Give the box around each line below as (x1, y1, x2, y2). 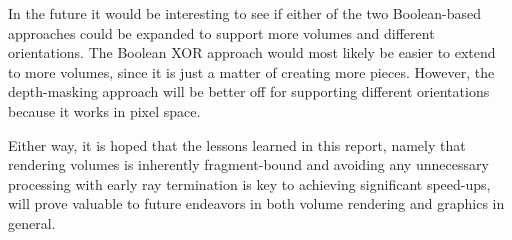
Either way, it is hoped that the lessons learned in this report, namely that (8, 134, 466, 155)
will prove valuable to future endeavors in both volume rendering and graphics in (8, 193, 505, 214)
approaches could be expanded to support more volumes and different (8, 22, 435, 43)
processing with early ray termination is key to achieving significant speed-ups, (8, 173, 491, 194)
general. (8, 212, 56, 233)
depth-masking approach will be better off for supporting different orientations (8, 81, 490, 102)
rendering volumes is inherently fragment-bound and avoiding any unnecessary (8, 154, 489, 175)
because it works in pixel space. (8, 100, 201, 121)
